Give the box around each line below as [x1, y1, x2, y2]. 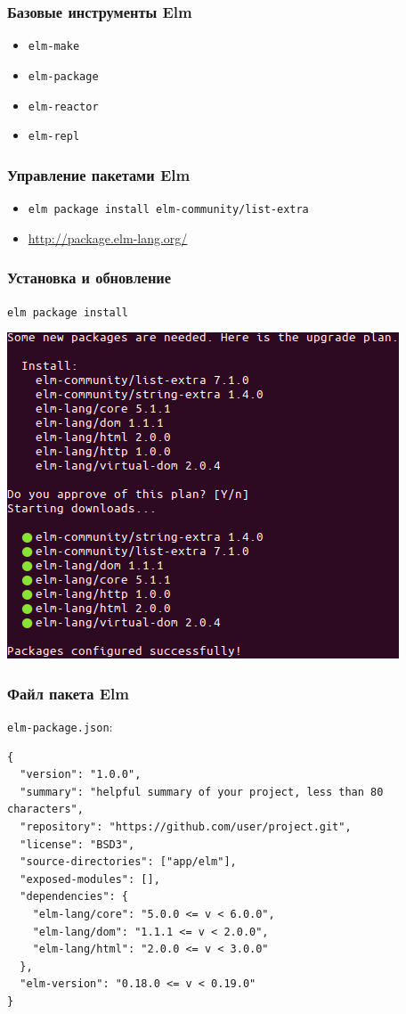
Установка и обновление [7, 266, 171, 289]
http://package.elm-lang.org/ [28, 228, 188, 247]
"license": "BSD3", [20, 838, 135, 851]
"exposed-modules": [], [20, 872, 160, 886]
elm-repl [28, 130, 80, 143]
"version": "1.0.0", [20, 768, 142, 781]
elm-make [28, 40, 80, 53]
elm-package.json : [7, 717, 113, 735]
